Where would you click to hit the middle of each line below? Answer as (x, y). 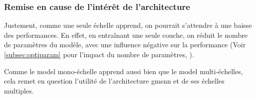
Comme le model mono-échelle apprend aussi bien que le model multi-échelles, (124, 71)
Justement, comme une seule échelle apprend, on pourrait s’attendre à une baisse (128, 25)
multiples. (19, 90)
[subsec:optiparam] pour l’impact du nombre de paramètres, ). (99, 54)
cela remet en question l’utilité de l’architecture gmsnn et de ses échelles (114, 81)
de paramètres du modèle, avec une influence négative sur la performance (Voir (125, 45)
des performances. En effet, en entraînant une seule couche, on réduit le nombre (126, 35)
